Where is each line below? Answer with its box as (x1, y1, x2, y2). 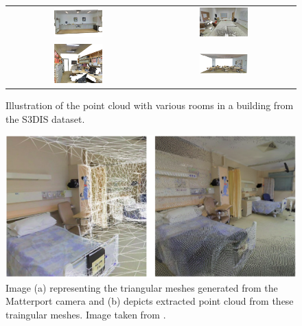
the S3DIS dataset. (5, 111, 85, 126)
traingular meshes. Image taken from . (5, 307, 166, 321)
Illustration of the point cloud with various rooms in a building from (5, 98, 294, 113)
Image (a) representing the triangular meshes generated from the (5, 280, 278, 294)
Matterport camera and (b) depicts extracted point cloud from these (5, 294, 294, 308)
